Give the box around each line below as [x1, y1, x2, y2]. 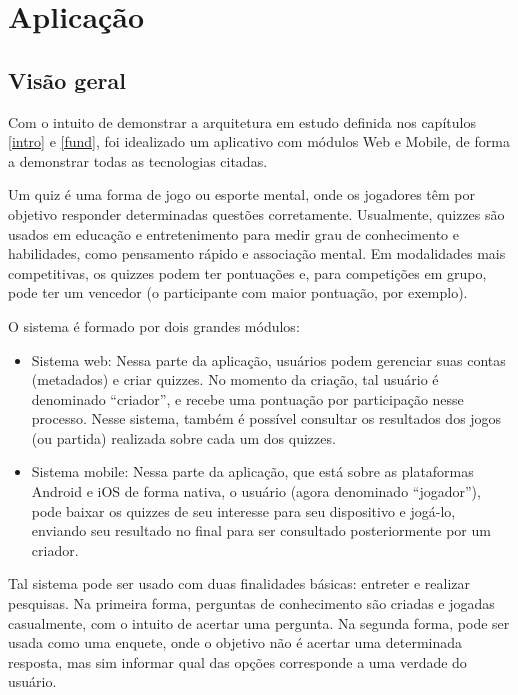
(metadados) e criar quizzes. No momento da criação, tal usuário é [31, 369, 439, 390]
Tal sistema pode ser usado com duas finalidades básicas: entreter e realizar [8, 573, 470, 594]
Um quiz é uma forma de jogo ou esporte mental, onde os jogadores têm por [8, 184, 476, 205]
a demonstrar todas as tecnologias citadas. [8, 150, 268, 171]
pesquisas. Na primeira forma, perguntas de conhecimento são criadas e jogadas [8, 593, 495, 614]
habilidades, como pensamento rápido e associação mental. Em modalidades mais [8, 243, 506, 264]
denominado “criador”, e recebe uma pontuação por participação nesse [31, 388, 464, 409]
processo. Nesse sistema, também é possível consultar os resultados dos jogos [31, 408, 502, 429]
